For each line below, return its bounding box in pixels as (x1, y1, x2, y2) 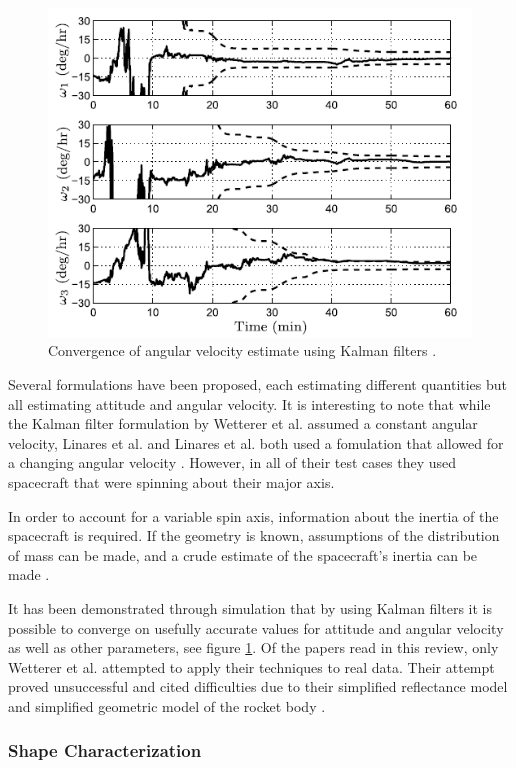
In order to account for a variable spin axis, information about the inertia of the (8, 505, 499, 526)
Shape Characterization (8, 738, 202, 763)
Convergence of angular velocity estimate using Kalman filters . (48, 340, 437, 361)
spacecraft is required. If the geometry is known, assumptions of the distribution (8, 525, 500, 546)
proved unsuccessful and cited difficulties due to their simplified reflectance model (8, 676, 508, 697)
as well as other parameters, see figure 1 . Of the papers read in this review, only (8, 637, 499, 658)
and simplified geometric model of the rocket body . (8, 695, 326, 716)
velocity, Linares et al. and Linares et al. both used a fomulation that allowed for (8, 432, 504, 453)
